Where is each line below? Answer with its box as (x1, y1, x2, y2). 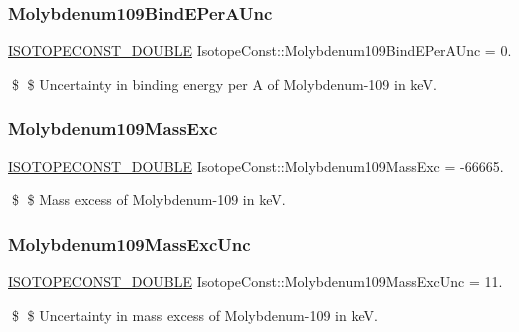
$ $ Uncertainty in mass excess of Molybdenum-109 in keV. (11, 304, 378, 325)
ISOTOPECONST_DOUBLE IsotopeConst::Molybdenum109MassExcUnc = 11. (8, 271, 503, 292)
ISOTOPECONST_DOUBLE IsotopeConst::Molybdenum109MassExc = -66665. (8, 155, 504, 176)
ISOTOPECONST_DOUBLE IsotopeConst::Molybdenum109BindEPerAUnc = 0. (8, 40, 512, 61)
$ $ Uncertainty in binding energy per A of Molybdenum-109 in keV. (11, 73, 437, 94)
